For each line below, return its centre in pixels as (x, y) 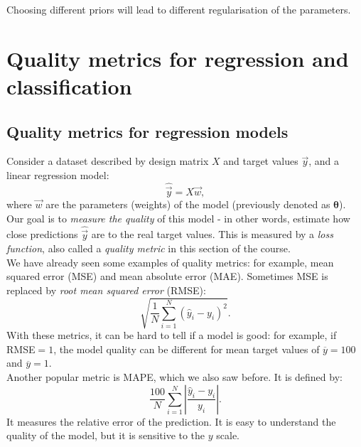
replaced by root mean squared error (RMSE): (106, 290)
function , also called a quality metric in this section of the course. (149, 248)
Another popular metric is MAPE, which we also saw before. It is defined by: (174, 376)
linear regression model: (58, 174)
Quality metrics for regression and (178, 58)
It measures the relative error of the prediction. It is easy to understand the (171, 421)
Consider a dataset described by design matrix (108, 161)
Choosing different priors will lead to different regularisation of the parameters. (179, 9)
